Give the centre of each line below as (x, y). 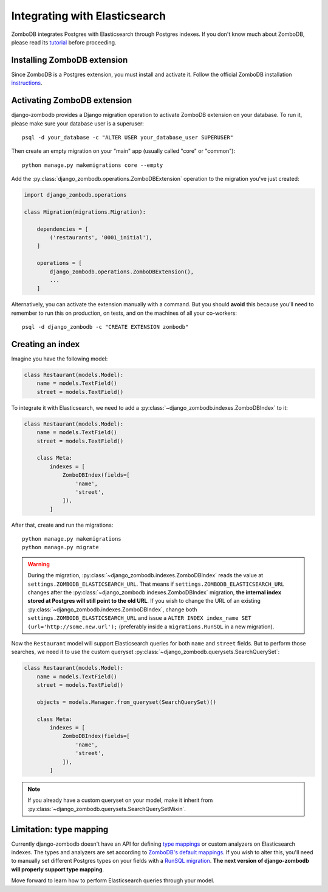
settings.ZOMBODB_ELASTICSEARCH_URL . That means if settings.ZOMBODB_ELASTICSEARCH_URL (156, 584)
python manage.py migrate (61, 547)
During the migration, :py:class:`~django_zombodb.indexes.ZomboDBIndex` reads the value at (145, 575)
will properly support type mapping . (58, 869)
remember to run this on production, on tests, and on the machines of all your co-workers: (124, 313)
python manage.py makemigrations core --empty (93, 165)
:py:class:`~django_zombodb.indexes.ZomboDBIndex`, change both (112, 609)
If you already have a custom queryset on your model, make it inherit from (120, 800)
